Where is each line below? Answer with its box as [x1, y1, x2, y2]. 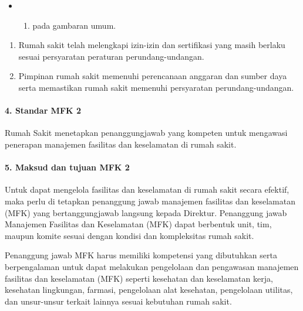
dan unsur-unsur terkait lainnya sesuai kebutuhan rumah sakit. [5, 295, 232, 307]
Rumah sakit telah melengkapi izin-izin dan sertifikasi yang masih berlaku [18, 39, 285, 51]
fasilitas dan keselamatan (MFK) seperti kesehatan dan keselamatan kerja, [5, 272, 273, 284]
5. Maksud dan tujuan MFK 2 [5, 161, 130, 173]
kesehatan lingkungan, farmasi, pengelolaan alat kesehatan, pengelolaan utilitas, [5, 283, 293, 296]
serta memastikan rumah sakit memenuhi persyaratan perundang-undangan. [18, 81, 294, 93]
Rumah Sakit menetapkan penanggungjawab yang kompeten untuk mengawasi [5, 127, 288, 139]
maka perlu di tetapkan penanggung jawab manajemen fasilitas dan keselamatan [5, 194, 295, 207]
